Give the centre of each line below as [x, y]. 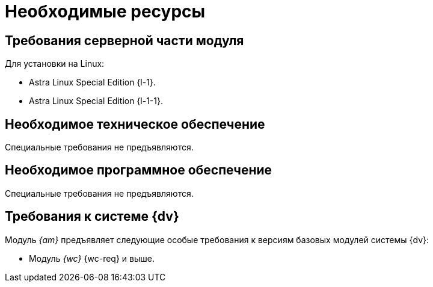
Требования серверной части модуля [124, 40]
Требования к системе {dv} [92, 217]
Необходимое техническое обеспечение [135, 124]
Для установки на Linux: [55, 64]
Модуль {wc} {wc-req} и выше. [92, 258]
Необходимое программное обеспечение [139, 170]
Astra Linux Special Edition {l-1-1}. [96, 101]
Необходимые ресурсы [105, 11]
